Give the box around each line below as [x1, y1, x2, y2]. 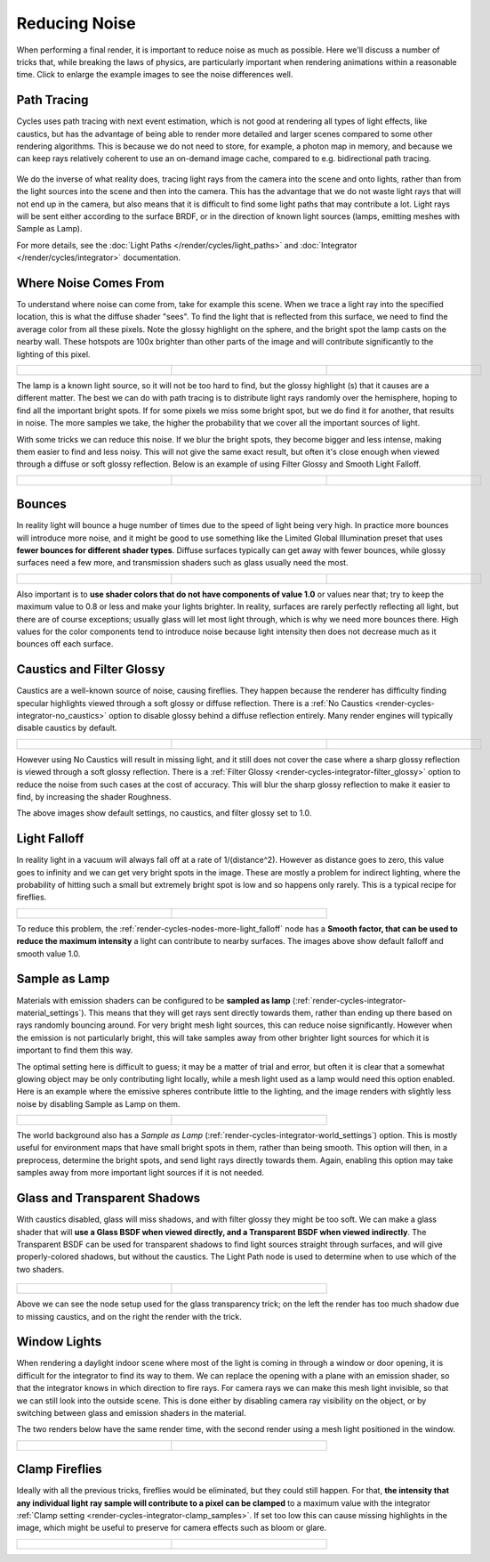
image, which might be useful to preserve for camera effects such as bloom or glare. [16, 1523, 327, 1534]
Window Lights [16, 1334, 102, 1349]
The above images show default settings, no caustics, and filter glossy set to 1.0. [16, 808, 312, 818]
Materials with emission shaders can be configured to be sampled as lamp [16, 995, 291, 1005]
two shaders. [16, 1264, 65, 1274]
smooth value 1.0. [16, 948, 81, 959]
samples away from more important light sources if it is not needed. [16, 1167, 264, 1178]
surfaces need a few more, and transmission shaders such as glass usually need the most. [16, 557, 349, 568]
